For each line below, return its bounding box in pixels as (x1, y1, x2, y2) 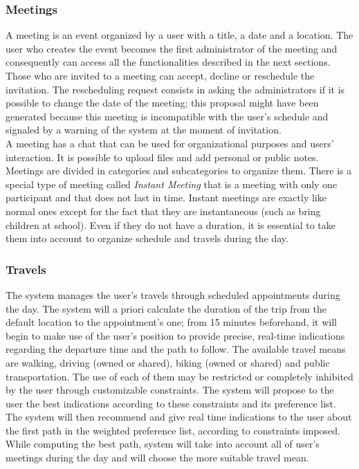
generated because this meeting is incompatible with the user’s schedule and (6, 109, 329, 123)
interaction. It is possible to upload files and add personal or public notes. (6, 149, 319, 164)
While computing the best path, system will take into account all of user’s (6, 436, 320, 451)
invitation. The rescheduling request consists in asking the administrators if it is (6, 82, 345, 96)
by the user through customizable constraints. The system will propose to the (6, 383, 334, 397)
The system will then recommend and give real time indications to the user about (6, 410, 352, 424)
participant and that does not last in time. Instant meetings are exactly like (6, 190, 326, 205)
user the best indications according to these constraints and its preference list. (6, 396, 336, 410)
